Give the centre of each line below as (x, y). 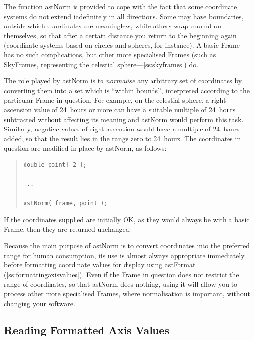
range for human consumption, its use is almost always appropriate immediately (124, 255)
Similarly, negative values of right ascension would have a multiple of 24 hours (122, 129)
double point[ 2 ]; (55, 165)
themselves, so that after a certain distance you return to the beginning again (120, 35)
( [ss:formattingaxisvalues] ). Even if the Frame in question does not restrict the (122, 274)
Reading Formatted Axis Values (87, 329)
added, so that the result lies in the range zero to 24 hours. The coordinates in (123, 138)
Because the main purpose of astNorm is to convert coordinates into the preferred (127, 246)
